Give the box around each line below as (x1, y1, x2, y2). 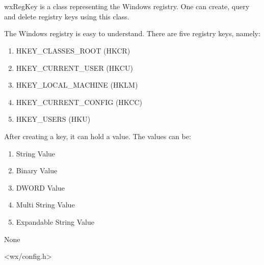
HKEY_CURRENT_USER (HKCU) (16, 62, 133, 73)
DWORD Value (16, 182, 65, 193)
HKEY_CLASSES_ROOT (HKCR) (16, 45, 130, 56)
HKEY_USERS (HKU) (16, 114, 91, 124)
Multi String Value (16, 199, 75, 210)
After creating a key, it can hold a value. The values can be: (4, 130, 191, 141)
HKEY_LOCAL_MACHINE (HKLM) (16, 79, 138, 90)
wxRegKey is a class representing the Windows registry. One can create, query (4, 1, 250, 12)
